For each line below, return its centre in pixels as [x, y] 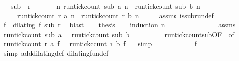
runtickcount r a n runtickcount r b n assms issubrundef [115, 15]
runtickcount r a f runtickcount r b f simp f [100, 43]
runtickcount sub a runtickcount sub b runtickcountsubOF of [119, 34]
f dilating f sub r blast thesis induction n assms [119, 25]
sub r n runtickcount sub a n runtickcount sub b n [105, 6]
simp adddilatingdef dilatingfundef [56, 53]
